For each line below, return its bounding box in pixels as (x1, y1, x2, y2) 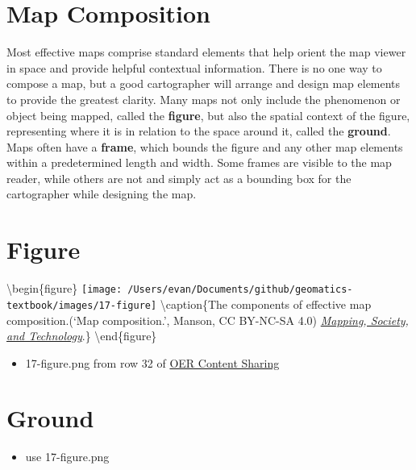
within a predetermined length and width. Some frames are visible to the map (6, 154, 392, 171)
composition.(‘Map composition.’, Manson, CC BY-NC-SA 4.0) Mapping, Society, (6, 311, 409, 328)
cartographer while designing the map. (6, 185, 197, 202)
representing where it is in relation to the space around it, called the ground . (6, 123, 391, 139)
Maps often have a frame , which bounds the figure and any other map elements (6, 138, 403, 155)
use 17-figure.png (25, 448, 110, 465)
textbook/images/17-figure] (6, 299, 157, 311)
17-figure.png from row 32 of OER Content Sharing (25, 354, 280, 371)
